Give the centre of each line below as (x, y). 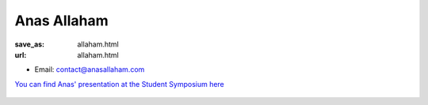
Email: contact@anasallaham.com (90, 69)
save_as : (30, 44)
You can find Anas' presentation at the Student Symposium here (120, 84)
